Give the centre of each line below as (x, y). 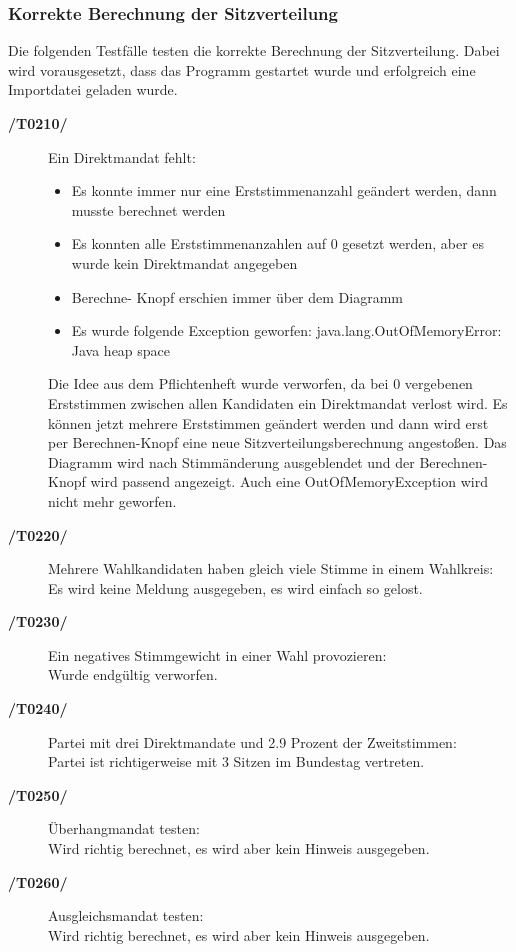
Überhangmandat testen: (124, 828)
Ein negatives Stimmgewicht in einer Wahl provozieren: (217, 654)
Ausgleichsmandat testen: (126, 915)
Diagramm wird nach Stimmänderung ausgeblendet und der (231, 461)
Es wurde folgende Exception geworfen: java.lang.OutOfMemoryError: (286, 330)
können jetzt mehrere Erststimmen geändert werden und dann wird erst (268, 422)
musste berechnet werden (148, 209)
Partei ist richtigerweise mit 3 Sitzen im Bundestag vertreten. (236, 761)
